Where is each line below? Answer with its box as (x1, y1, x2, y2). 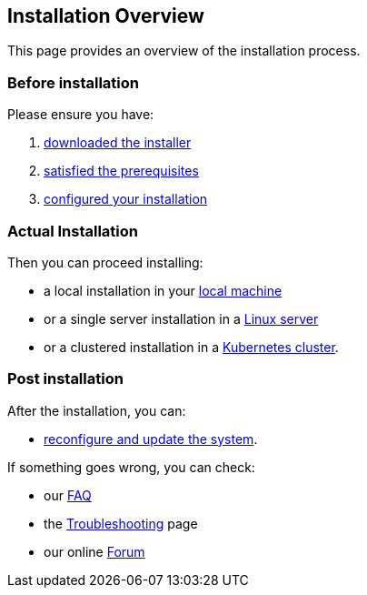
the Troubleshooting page (44, 515, 198, 531)
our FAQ (44, 487, 92, 503)
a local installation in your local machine (44, 282, 283, 298)
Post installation (7, 369, 124, 388)
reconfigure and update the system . (44, 430, 258, 447)
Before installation (7, 73, 139, 92)
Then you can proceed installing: (7, 254, 203, 270)
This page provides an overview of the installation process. (7, 43, 361, 59)
